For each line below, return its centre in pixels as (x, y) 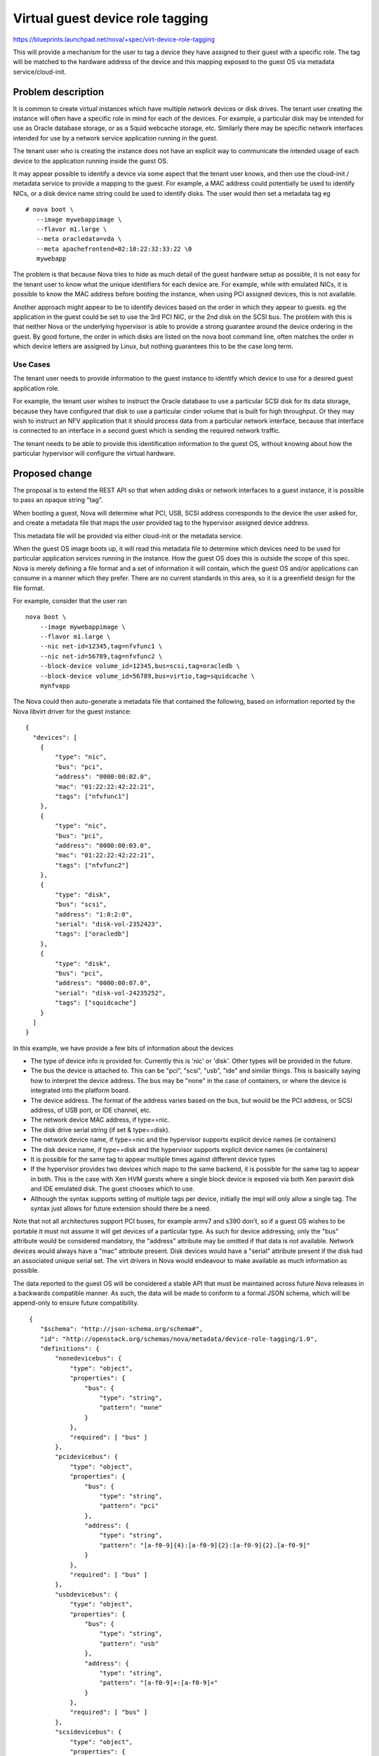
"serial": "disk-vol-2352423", (109, 924)
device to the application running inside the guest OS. (91, 161)
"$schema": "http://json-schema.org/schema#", (121, 1329)
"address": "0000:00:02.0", (103, 777)
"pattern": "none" (131, 1408)
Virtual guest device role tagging (111, 18)
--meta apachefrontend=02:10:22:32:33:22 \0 (114, 249)
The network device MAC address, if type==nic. (100, 1120)
